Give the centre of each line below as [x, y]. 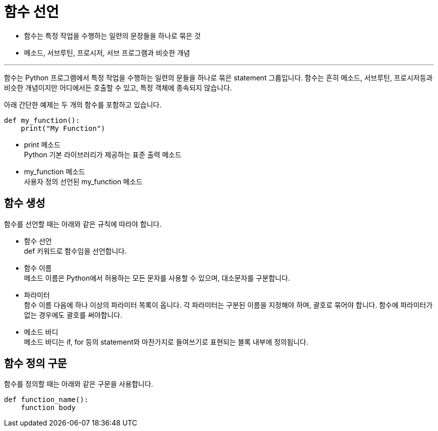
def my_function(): [42, 120]
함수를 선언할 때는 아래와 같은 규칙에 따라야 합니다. [83, 224]
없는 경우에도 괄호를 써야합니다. [73, 315]
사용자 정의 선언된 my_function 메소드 [83, 181]
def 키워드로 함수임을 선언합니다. [75, 251]
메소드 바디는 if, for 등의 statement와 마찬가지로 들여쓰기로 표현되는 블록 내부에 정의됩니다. [166, 342]
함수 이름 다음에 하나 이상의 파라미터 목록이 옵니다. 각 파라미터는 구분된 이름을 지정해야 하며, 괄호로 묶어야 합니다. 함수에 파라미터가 [228, 305]
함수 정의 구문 [35, 364]
